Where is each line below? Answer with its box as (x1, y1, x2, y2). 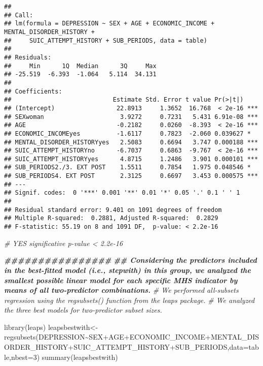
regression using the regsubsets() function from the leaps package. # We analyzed (4, 294, 255, 305)
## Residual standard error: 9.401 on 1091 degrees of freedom (4, 206, 222, 213)
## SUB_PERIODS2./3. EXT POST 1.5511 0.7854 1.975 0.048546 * (4, 164, 251, 171)
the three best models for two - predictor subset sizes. (4, 304, 162, 315)
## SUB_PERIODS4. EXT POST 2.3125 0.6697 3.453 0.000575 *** (4, 172, 258, 180)
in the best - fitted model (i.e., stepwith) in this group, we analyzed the (4, 264, 251, 275)
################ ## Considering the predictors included (4, 255, 257, 265)
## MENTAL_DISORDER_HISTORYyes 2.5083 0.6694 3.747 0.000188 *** (4, 138, 258, 146)
